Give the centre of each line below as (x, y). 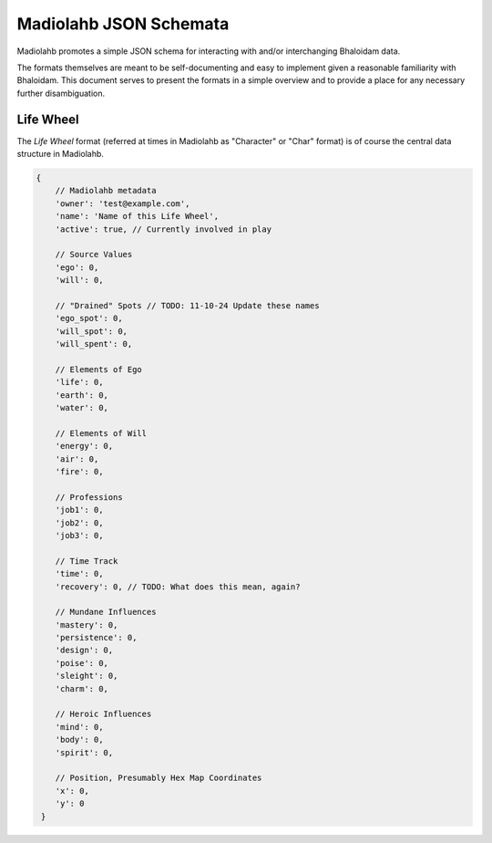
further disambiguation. (61, 93)
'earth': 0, (82, 395)
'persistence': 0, (96, 638)
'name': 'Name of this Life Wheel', (137, 216)
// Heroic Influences (103, 714)
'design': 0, (84, 650)
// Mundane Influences (106, 612)
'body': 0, (79, 740)
